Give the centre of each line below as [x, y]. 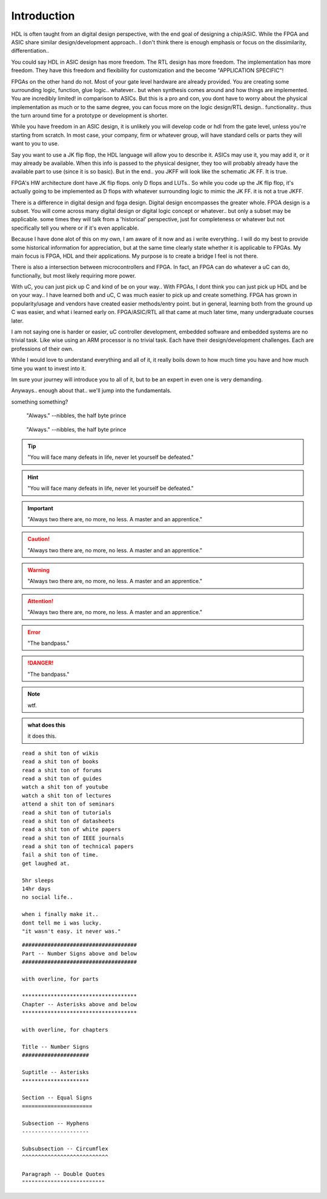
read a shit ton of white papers [71, 830]
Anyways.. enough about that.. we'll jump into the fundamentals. [91, 390]
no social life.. [48, 897]
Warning [38, 570]
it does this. [42, 736]
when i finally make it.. [61, 914]
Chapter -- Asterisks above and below [80, 1004]
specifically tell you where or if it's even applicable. [75, 228]
